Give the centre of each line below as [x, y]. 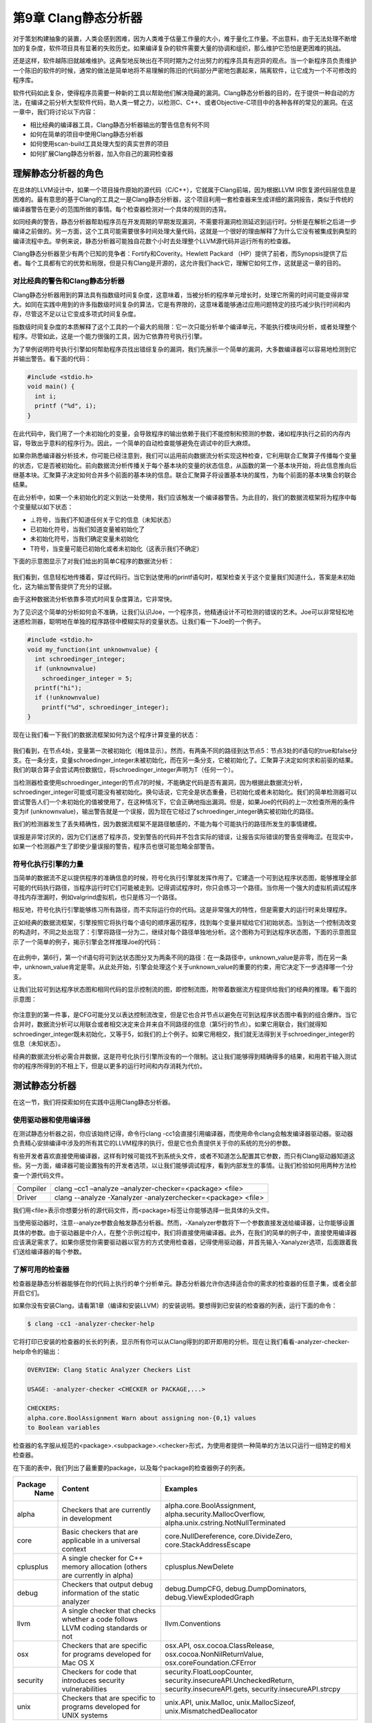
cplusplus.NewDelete [199, 1567]
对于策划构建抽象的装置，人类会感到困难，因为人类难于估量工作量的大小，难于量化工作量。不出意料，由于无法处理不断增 [185, 39]
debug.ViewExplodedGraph [209, 1598]
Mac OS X [78, 1663]
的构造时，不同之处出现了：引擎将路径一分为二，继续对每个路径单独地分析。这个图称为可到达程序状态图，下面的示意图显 [185, 932]
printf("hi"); [59, 688]
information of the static [101, 1593]
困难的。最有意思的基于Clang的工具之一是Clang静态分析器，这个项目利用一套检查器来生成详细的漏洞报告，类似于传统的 [183, 199]
